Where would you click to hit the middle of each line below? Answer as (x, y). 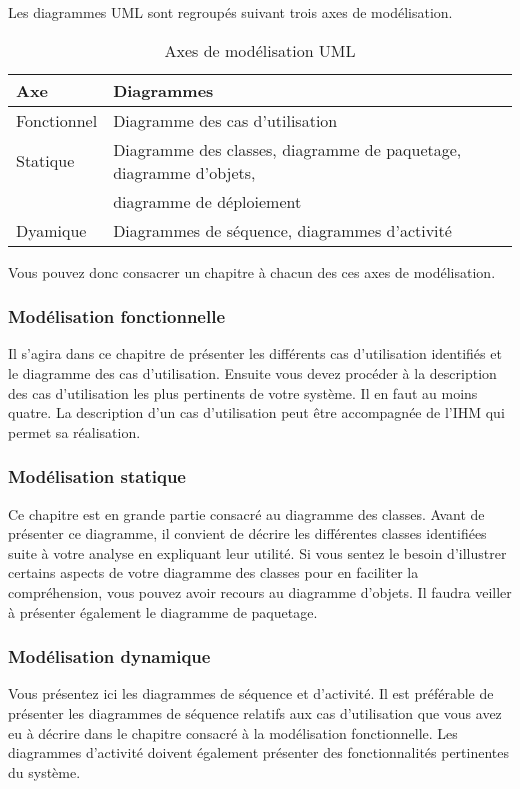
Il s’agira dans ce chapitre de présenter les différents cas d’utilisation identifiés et (255, 353)
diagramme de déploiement (207, 201)
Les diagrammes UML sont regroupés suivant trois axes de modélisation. (230, 12)
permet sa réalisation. (74, 431)
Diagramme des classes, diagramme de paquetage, (287, 149)
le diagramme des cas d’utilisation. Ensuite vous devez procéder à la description (252, 373)
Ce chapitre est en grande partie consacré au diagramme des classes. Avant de (246, 513)
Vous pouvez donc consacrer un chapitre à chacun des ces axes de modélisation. (252, 271)
